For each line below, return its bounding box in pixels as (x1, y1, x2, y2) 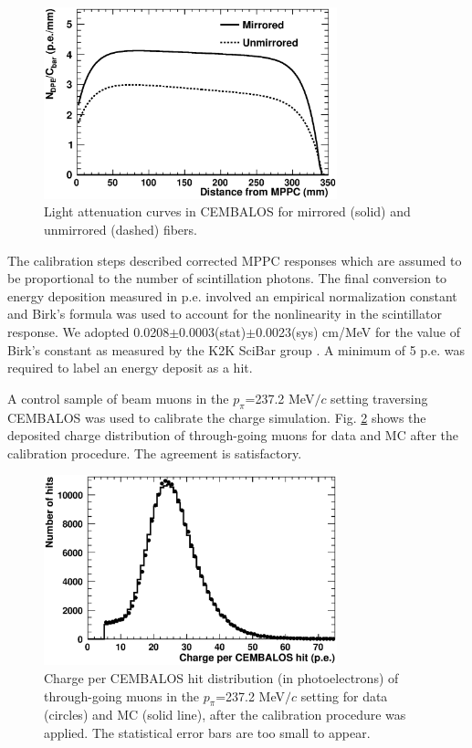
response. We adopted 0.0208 (7, 322, 170, 342)
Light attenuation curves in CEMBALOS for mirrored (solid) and (44, 202, 411, 221)
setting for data (300, 686, 388, 705)
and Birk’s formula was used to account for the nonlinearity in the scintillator (7, 304, 442, 323)
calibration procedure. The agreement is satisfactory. (7, 443, 302, 462)
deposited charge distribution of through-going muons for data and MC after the (7, 426, 458, 445)
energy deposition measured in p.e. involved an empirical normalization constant (7, 286, 457, 305)
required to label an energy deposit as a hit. (7, 358, 253, 377)
